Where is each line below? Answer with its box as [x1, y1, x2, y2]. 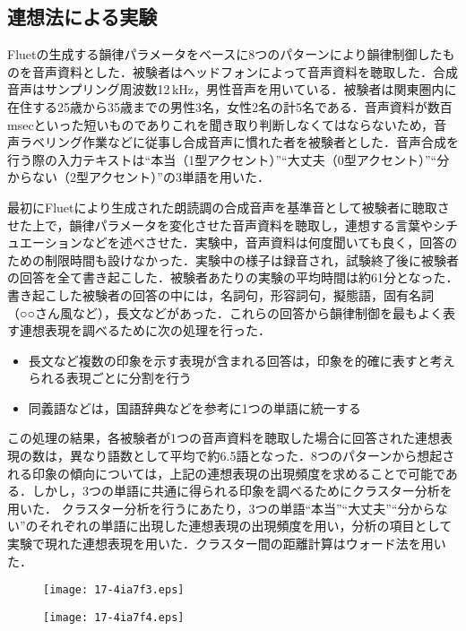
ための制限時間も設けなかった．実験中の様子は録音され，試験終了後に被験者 [7, 250, 459, 269]
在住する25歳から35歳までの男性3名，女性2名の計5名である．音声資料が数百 [7, 97, 453, 116]
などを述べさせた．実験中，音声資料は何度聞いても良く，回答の [82, 233, 458, 252]
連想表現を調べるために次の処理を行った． [19, 321, 271, 340]
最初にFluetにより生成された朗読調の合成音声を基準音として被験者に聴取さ [7, 197, 450, 216]
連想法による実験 [7, 3, 158, 30]
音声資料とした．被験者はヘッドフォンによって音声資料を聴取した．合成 [31, 62, 458, 81]
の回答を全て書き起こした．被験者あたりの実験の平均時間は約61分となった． [7, 268, 459, 287]
